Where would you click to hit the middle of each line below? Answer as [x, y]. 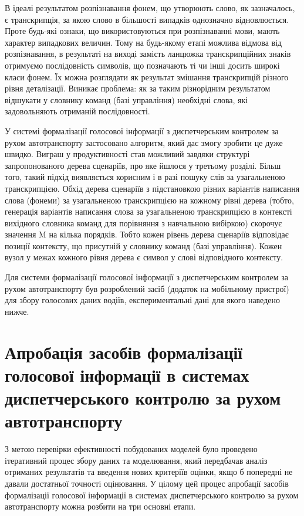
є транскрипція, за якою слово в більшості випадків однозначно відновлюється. [147, 19]
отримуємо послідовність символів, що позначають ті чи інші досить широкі [142, 65]
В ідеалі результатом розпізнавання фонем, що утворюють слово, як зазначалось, [150, 8]
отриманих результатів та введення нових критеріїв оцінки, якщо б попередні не [149, 472]
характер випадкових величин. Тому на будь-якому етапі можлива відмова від [143, 42]
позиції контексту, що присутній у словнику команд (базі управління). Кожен [143, 245]
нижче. [17, 311]
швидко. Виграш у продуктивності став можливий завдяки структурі [127, 154]
